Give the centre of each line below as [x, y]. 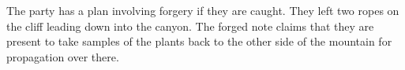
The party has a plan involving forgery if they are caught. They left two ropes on [203, 10]
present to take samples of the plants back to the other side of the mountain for [199, 41]
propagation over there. [63, 56]
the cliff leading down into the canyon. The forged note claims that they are [190, 26]
